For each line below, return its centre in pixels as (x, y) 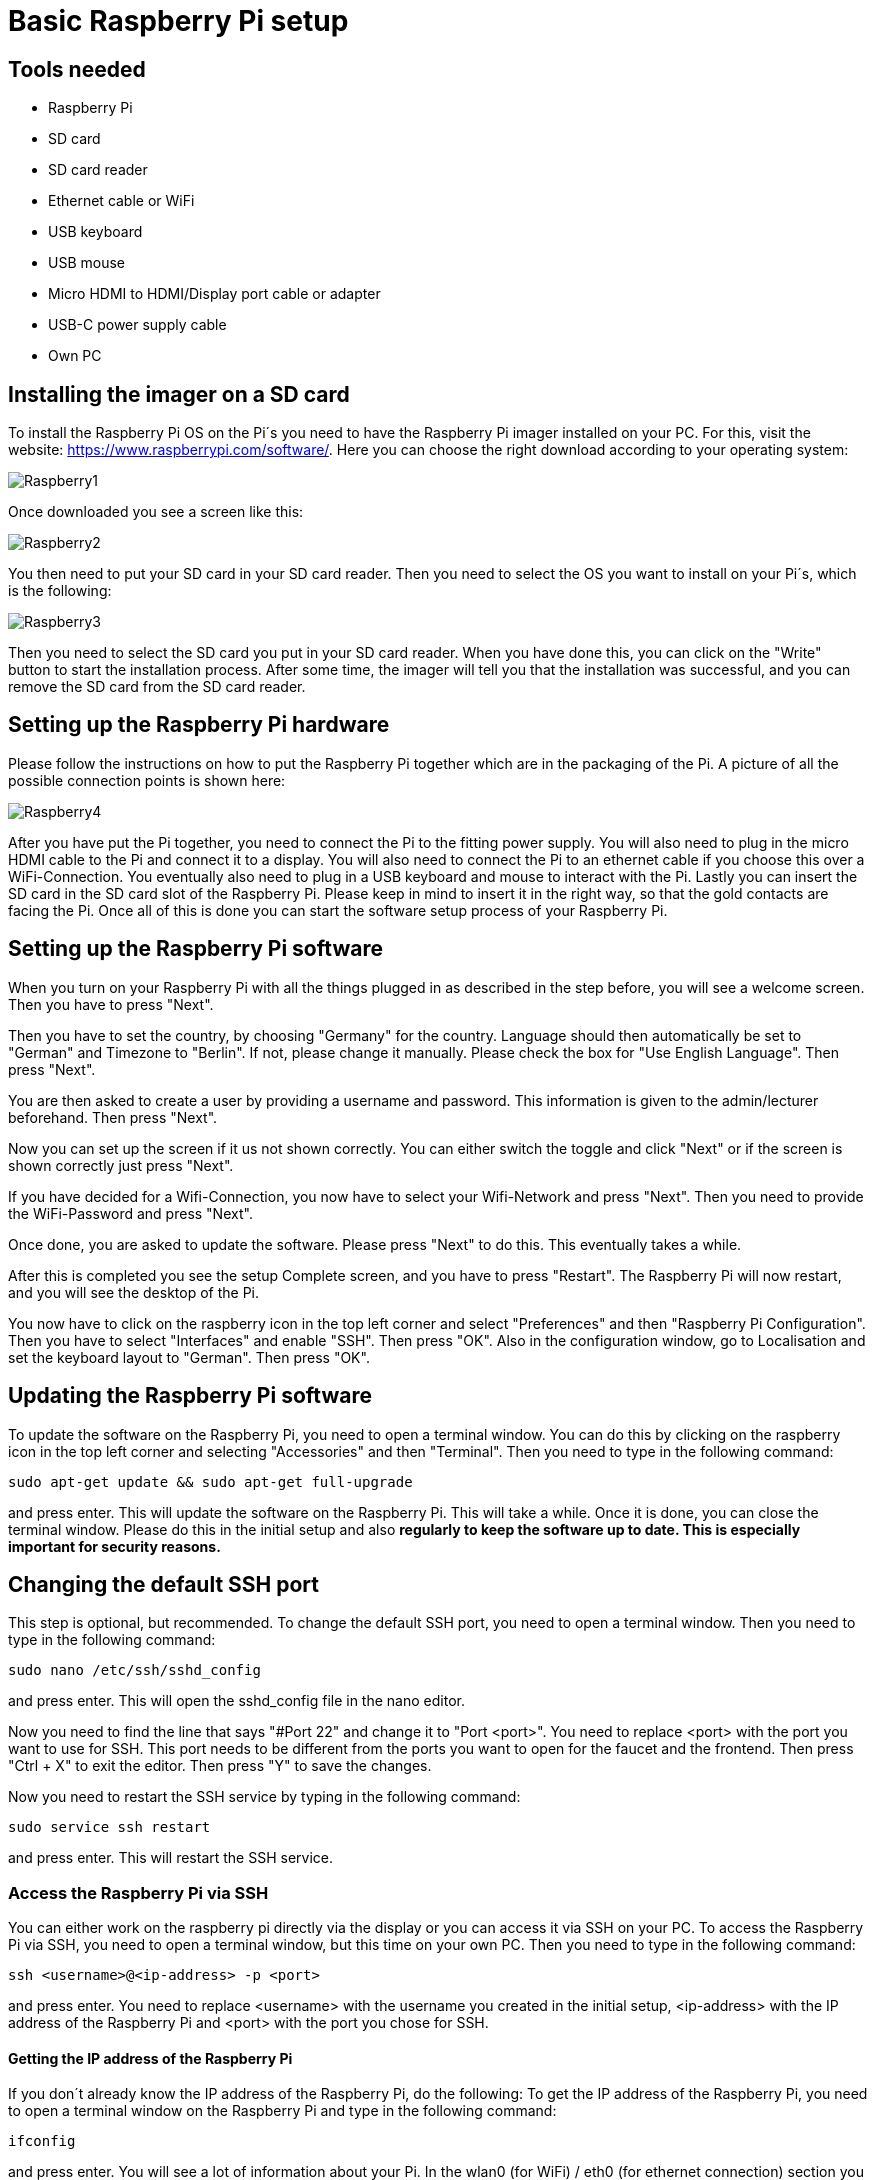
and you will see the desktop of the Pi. (134, 1292)
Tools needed (77, 69)
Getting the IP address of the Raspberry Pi (150, 2058)
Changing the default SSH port (164, 1584)
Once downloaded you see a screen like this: (156, 512)
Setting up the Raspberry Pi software (195, 949)
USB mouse (86, 263)
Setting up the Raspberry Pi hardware (199, 725)
